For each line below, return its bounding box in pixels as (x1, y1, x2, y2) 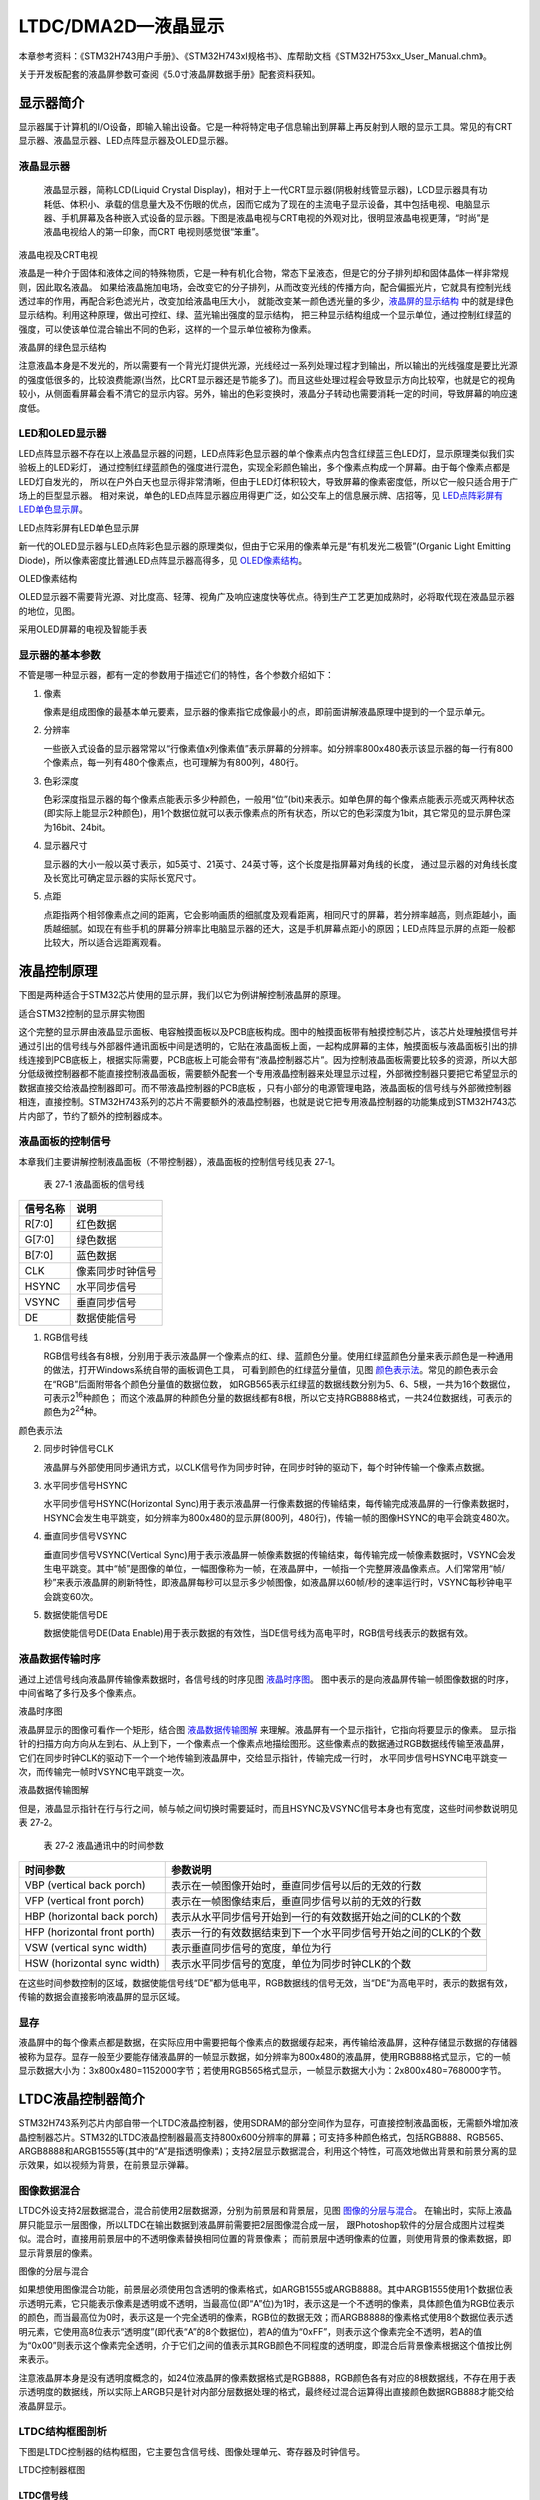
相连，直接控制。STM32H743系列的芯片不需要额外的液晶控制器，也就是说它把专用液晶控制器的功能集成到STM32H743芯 (18, 1096, 517, 1108)
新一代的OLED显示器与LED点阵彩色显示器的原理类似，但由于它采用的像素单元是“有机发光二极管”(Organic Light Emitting (18, 540, 511, 552)
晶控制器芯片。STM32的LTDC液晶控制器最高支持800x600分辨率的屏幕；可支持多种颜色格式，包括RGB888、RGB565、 (18, 2131, 510, 2143)
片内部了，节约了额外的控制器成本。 (18, 1110, 168, 1122)
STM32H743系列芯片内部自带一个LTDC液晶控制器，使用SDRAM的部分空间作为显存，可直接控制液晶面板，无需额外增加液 (18, 2117, 519, 2129)
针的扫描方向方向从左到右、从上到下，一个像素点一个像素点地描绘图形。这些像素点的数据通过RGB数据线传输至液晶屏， (18, 1738, 510, 1750)
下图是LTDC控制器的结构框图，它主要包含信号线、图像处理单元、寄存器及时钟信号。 (18, 2445, 365, 2457)
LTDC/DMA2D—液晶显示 (18, 15, 225, 37)
